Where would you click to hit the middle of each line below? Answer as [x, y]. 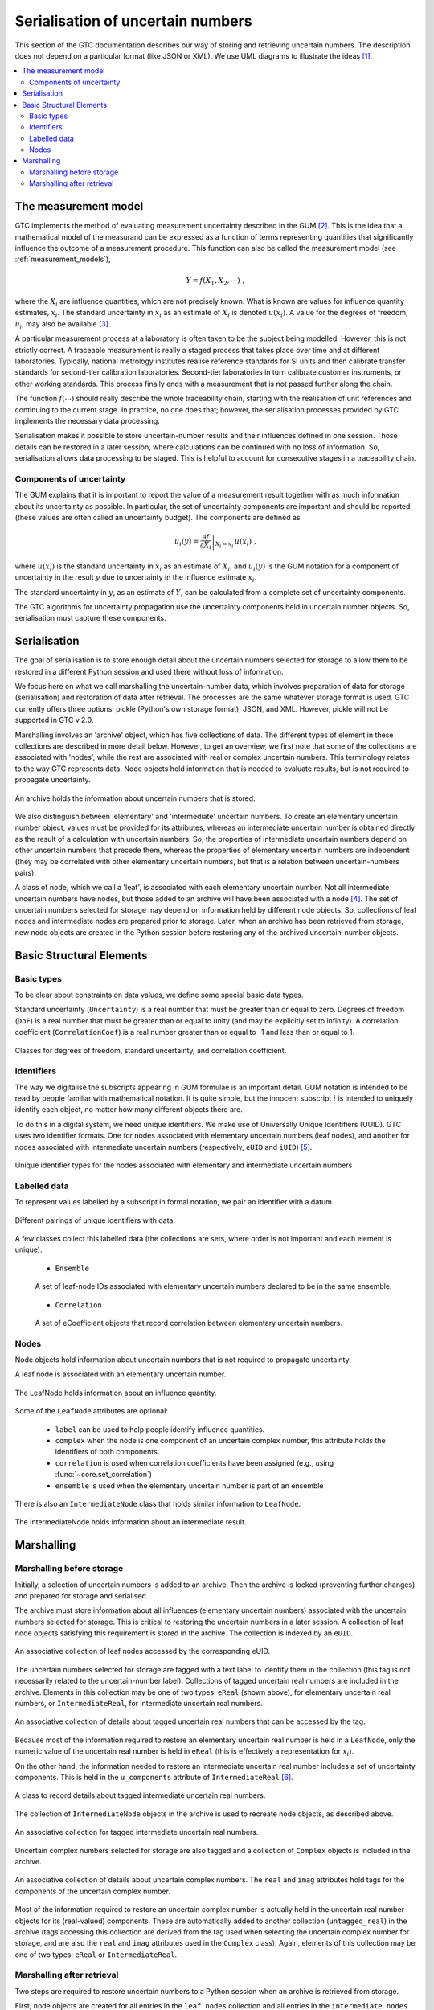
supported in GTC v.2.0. [54, 720]
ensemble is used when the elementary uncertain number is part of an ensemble [190, 1485]
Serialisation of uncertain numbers [133, 21]
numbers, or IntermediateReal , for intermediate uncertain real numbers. [139, 1704]
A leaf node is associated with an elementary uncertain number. [121, 1374]
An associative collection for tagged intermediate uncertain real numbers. [137, 1832]
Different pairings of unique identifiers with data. [95, 1220]
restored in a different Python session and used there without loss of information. [149, 671]
